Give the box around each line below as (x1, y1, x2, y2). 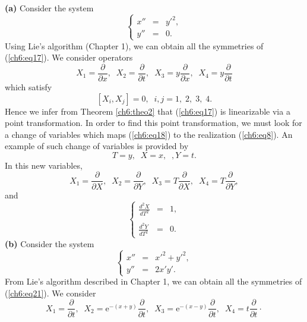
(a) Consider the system (5, 2, 94, 14)
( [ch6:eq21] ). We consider (5, 286, 96, 299)
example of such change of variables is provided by (5, 140, 189, 152)
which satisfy (5, 80, 52, 93)
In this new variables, (5, 159, 83, 171)
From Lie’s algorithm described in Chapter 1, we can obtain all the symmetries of (5, 275, 302, 288)
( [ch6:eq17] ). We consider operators (5, 51, 133, 64)
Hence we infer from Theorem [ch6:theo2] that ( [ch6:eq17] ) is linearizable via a (5, 105, 290, 117)
